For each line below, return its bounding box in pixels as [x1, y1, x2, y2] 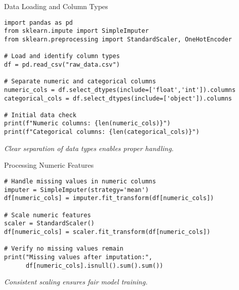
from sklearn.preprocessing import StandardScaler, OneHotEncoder [4, 35, 232, 43]
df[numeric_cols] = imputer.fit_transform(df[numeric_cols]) [4, 195, 214, 202]
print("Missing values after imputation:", [4, 253, 153, 261]
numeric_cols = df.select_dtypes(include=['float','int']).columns [4, 86, 236, 93]
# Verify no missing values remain [4, 245, 124, 253]
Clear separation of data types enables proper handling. [4, 142, 174, 153]
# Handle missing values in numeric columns [4, 177, 156, 185]
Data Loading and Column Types [4, 1, 108, 11]
